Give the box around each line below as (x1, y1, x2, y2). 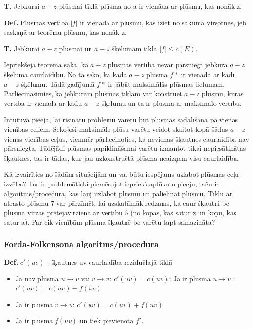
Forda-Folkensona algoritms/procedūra (4, 237, 159, 249)
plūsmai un (59, 43, 92, 53)
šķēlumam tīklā (111, 43, 157, 53)
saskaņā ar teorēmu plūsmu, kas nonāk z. (4, 27, 126, 37)
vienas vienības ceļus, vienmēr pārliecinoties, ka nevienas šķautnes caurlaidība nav (4, 133, 249, 144)
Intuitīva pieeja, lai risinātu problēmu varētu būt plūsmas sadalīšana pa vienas (4, 114, 238, 124)
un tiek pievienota (79, 315, 134, 326)
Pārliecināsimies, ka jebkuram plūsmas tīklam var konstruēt (4, 88, 182, 99)
